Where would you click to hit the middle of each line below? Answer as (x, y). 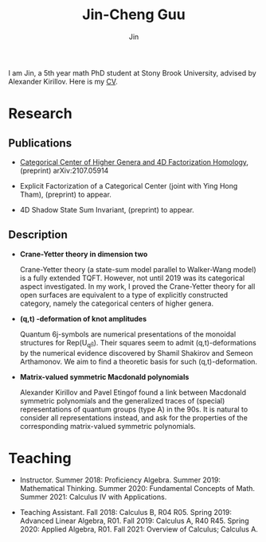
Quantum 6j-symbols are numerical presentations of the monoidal (128, 334)
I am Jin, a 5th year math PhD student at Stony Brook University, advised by (132, 72)
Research (41, 114)
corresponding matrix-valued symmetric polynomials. (108, 426)
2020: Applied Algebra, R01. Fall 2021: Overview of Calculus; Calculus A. (139, 529)
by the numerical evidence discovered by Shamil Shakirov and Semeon (136, 353)
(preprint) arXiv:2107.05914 (64, 170)
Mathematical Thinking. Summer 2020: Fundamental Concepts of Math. (137, 489)
